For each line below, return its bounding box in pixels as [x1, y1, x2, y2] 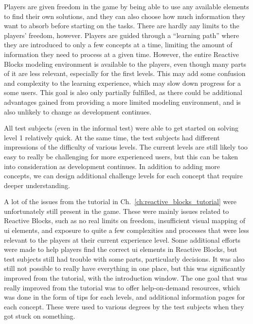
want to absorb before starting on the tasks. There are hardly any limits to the [4, 20, 239, 31]
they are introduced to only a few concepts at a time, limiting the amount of [4, 39, 233, 50]
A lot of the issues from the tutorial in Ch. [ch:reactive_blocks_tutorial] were [4, 196, 237, 207]
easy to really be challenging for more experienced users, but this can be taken [4, 151, 238, 161]
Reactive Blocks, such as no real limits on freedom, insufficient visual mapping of [4, 215, 245, 226]
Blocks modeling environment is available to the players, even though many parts [4, 58, 246, 69]
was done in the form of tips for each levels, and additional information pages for [4, 292, 245, 302]
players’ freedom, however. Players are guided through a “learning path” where [4, 30, 239, 40]
